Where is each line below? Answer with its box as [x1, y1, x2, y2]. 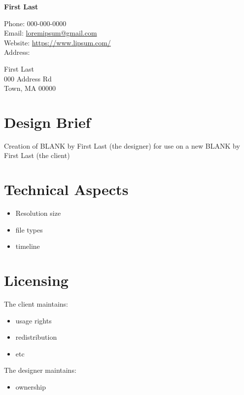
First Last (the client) [4, 150, 70, 160]
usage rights [15, 315, 52, 325]
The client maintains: [4, 299, 68, 309]
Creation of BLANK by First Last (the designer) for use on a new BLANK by [4, 140, 240, 151]
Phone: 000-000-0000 [4, 18, 67, 28]
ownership [15, 382, 46, 392]
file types [15, 224, 43, 235]
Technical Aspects [4, 179, 129, 199]
